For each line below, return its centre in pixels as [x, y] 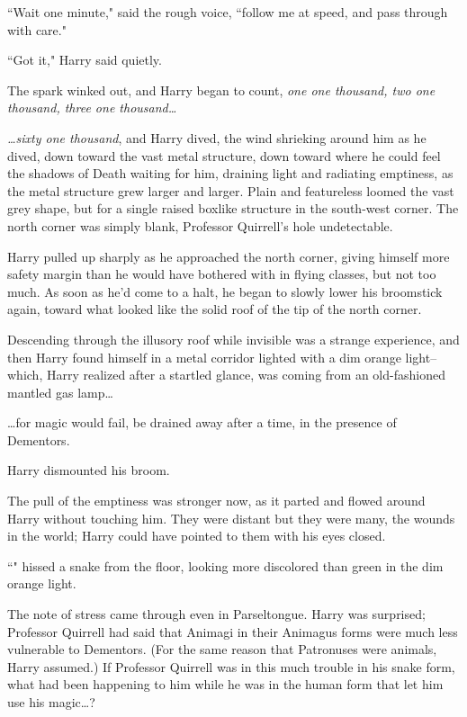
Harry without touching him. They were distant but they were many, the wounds [231, 518]
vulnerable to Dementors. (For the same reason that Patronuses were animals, [222, 649]
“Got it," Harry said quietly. [85, 60]
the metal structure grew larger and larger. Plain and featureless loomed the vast [231, 190]
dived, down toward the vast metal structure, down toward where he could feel [224, 155]
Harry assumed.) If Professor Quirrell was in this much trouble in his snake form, [231, 666]
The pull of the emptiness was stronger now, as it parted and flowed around [216, 501]
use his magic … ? [51, 702]
